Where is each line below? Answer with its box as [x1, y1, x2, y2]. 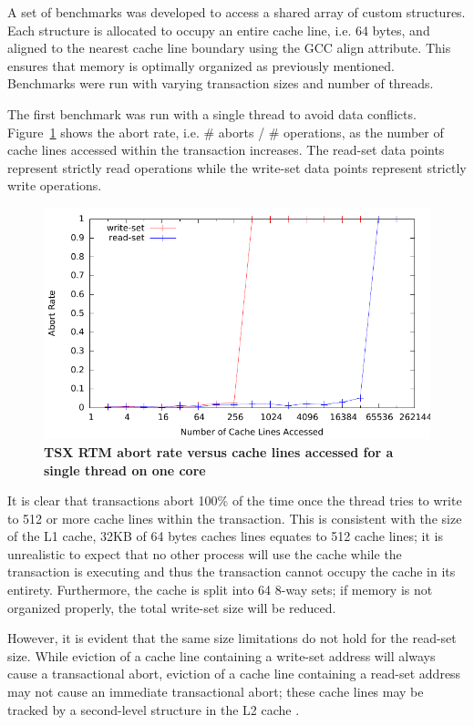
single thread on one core [44, 460, 206, 479]
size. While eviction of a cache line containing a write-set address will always [7, 646, 436, 665]
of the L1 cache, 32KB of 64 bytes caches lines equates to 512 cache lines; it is [7, 526, 443, 546]
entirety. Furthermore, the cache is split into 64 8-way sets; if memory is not [7, 580, 433, 599]
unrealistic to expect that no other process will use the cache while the [7, 544, 402, 563]
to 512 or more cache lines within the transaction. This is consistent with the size [7, 508, 462, 527]
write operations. [7, 176, 102, 195]
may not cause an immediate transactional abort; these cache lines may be [7, 682, 424, 701]
